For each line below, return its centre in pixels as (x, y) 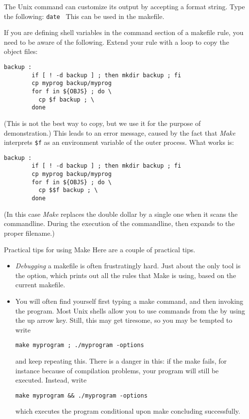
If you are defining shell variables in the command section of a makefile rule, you (124, 32)
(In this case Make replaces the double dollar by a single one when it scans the (121, 214)
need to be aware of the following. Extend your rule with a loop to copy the (116, 42)
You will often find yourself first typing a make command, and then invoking (129, 301)
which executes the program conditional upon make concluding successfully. (128, 411)
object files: (21, 51)
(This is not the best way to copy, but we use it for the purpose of (102, 123)
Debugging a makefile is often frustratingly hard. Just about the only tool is (128, 266)
